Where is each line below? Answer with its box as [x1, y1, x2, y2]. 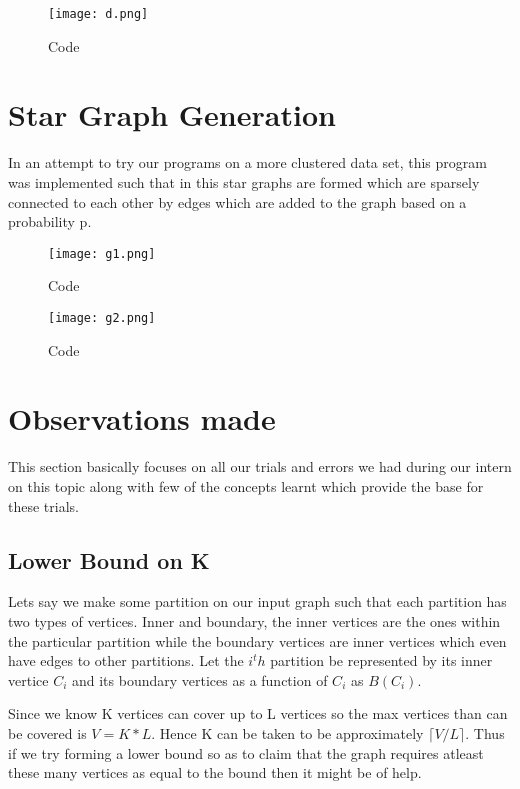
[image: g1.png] [48, 246, 156, 261]
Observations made [8, 398, 276, 439]
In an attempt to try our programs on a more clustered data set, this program [8, 152, 487, 173]
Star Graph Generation [8, 94, 336, 135]
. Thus [465, 722, 505, 743]
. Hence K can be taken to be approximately [151, 722, 424, 743]
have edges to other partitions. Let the [8, 650, 244, 671]
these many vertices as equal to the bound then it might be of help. [8, 762, 422, 783]
